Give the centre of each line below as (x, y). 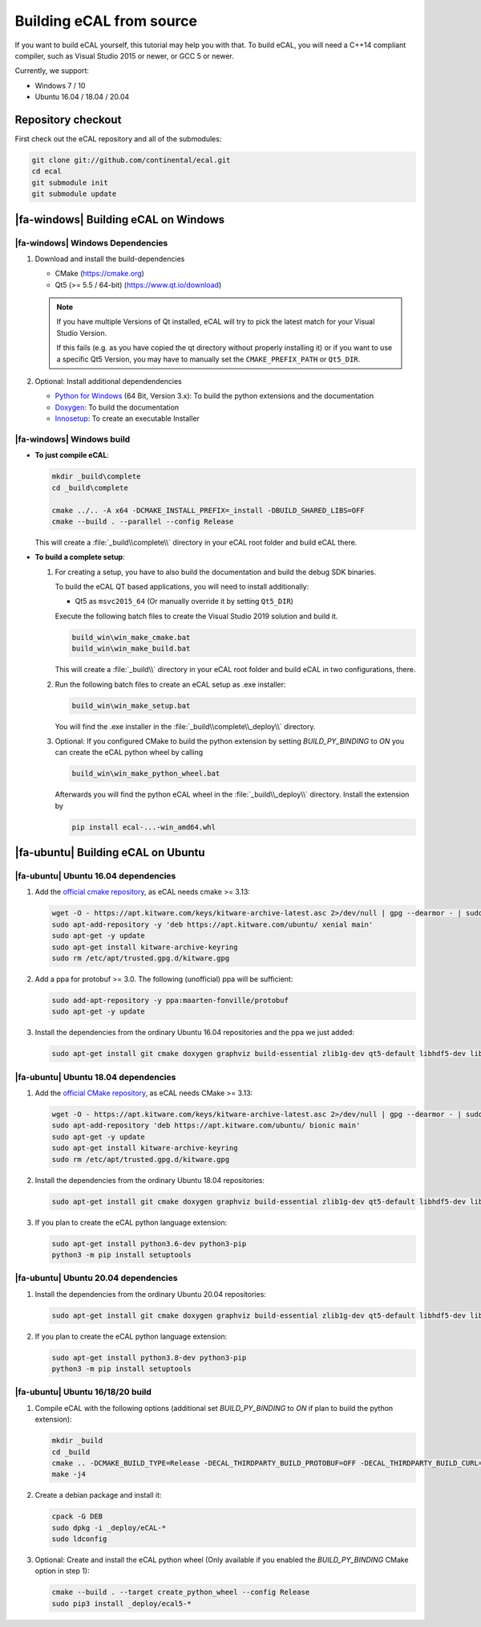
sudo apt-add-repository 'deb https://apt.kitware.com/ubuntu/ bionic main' (206, 1125)
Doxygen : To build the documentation (117, 407)
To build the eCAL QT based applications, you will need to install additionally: (182, 587)
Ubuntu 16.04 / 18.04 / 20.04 (82, 97)
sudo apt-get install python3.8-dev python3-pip (149, 1358)
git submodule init (70, 182)
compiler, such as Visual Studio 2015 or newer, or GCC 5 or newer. (124, 55)
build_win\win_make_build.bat (131, 649)
